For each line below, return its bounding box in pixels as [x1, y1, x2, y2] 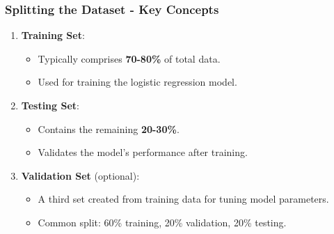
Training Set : [21, 28, 85, 42]
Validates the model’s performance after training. [38, 145, 248, 159]
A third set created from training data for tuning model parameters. [38, 192, 329, 206]
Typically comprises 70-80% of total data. [38, 51, 221, 65]
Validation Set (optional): [21, 168, 140, 182]
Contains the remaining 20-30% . [38, 121, 180, 136]
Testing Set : [21, 98, 79, 112]
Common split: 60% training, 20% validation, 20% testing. [38, 214, 287, 229]
